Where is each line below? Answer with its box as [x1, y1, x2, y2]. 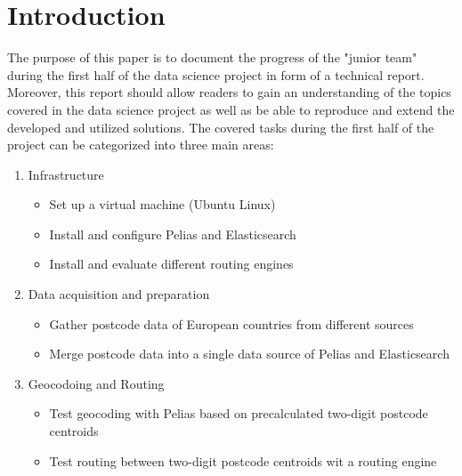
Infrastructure [28, 165, 104, 183]
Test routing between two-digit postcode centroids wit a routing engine [49, 451, 437, 470]
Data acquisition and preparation [28, 285, 210, 303]
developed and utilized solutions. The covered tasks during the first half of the [7, 117, 434, 136]
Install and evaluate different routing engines [49, 254, 294, 273]
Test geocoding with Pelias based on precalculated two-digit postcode [49, 404, 428, 423]
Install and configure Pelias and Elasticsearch [49, 224, 296, 243]
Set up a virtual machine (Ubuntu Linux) [49, 195, 276, 214]
